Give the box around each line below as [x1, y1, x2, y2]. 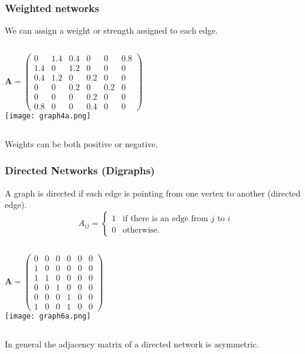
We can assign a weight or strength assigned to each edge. [5, 24, 218, 37]
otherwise [122, 225, 158, 234]
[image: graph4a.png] [5, 112, 91, 121]
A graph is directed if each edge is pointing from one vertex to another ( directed [5, 186, 301, 199]
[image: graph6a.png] [5, 311, 91, 320]
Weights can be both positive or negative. [5, 137, 158, 150]
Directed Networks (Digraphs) [5, 163, 155, 178]
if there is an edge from [122, 214, 208, 223]
